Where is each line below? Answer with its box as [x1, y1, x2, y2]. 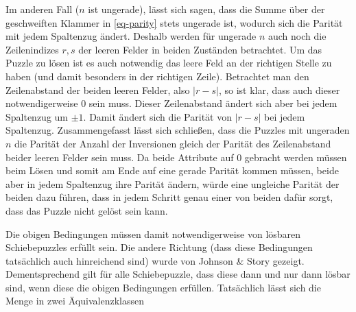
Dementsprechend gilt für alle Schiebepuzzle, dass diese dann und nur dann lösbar [5, 267, 351, 281]
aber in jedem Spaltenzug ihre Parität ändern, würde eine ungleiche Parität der [5, 176, 340, 191]
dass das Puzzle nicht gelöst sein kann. [5, 203, 168, 217]
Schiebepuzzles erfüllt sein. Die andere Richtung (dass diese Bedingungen [5, 240, 313, 254]
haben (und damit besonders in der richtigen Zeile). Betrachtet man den [5, 69, 309, 83]
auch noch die [268, 29, 327, 43]
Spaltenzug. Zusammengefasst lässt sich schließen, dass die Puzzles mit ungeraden [5, 123, 350, 137]
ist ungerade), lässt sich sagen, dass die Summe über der [88, 2, 325, 16]
